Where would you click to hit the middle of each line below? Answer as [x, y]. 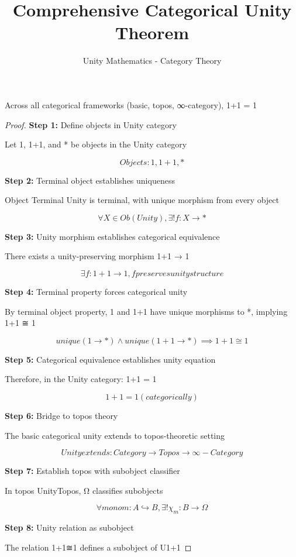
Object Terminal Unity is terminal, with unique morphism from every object [142, 200]
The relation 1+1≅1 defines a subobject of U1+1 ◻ [98, 547]
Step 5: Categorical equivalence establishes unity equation [110, 359]
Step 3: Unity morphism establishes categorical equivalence [112, 236]
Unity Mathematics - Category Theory [152, 61]
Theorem [152, 32]
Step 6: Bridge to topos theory [61, 416]
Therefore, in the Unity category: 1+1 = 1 [81, 379]
